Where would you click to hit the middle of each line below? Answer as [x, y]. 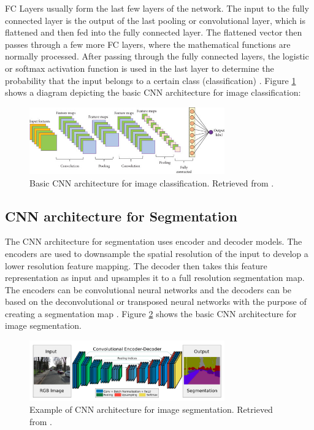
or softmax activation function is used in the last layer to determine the [140, 68]
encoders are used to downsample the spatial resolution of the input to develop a [157, 253]
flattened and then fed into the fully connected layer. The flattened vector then [154, 32]
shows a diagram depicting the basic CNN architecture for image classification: [153, 92]
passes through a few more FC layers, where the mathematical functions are [148, 44]
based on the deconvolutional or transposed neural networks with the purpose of [156, 301]
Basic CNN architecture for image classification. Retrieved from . [152, 182]
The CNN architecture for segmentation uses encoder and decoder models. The [154, 241]
